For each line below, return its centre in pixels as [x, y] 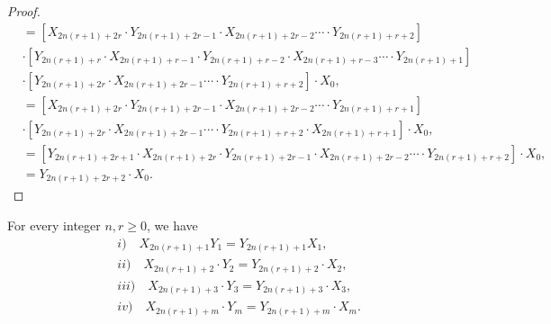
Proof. [24, 11]
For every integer [54, 225]
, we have [172, 225]
